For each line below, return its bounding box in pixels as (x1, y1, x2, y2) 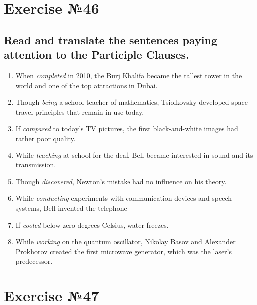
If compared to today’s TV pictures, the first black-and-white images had (15, 123, 238, 134)
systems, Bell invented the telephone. (15, 202, 129, 213)
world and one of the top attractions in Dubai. (15, 80, 158, 90)
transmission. (15, 159, 56, 170)
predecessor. (15, 256, 53, 266)
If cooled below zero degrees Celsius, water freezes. (15, 219, 169, 230)
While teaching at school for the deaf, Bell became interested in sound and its (15, 150, 253, 160)
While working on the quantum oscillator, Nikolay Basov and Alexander (15, 236, 236, 247)
